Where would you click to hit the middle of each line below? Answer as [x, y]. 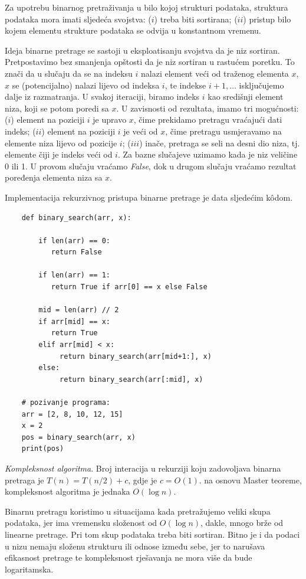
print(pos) [43, 449]
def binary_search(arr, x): [76, 217]
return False [76, 252]
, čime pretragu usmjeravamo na [223, 131]
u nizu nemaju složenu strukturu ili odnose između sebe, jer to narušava [135, 546]
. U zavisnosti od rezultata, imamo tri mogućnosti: [208, 108]
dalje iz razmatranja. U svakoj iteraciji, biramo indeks [102, 97]
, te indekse [185, 85]
